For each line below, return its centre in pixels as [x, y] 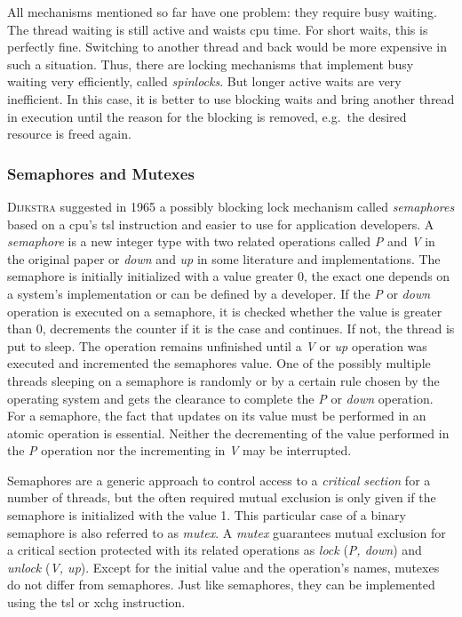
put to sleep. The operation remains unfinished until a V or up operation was [217, 345]
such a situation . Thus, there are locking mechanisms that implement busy [211, 64]
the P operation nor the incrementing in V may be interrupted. [179, 450]
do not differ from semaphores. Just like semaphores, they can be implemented [221, 585]
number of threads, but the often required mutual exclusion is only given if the [222, 497]
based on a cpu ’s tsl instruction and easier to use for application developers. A [221, 224]
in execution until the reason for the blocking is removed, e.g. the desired [207, 116]
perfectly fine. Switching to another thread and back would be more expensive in [227, 47]
